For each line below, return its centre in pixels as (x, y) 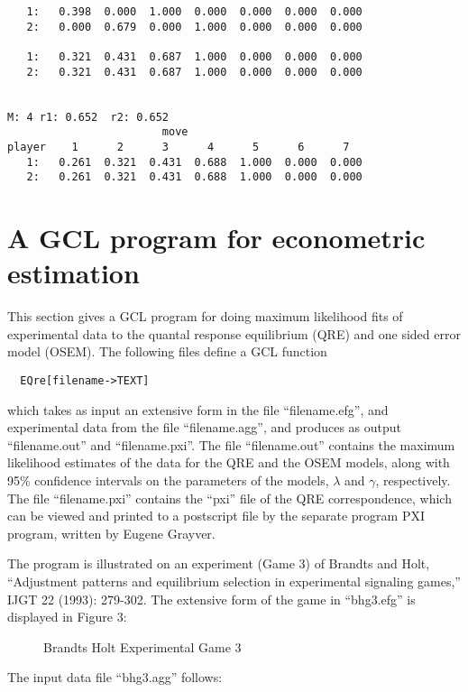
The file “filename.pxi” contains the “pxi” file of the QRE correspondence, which (229, 498)
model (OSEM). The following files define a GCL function (167, 351)
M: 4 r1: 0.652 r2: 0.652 (88, 117)
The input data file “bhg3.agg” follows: (115, 677)
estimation (73, 273)
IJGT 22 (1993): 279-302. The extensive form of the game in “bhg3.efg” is (211, 599)
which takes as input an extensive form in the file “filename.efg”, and (198, 409)
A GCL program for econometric (216, 238)
